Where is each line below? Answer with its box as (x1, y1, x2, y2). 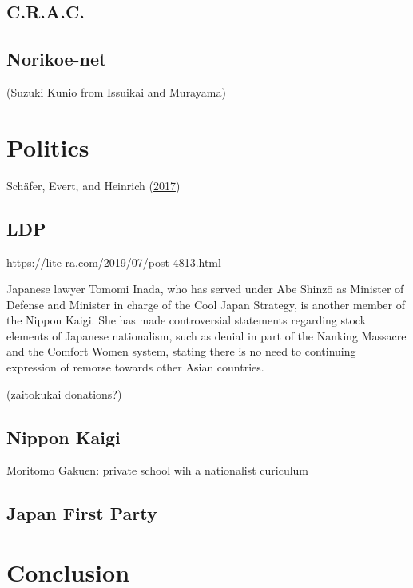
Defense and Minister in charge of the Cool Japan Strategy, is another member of (6, 296, 405, 312)
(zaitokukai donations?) (6, 385, 122, 402)
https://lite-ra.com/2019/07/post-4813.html (6, 253, 221, 270)
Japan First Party (6, 501, 157, 526)
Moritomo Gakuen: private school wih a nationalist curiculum (6, 462, 309, 479)
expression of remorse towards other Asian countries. (6, 359, 264, 375)
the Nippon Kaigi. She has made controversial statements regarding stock (6, 312, 367, 328)
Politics (6, 130, 89, 163)
